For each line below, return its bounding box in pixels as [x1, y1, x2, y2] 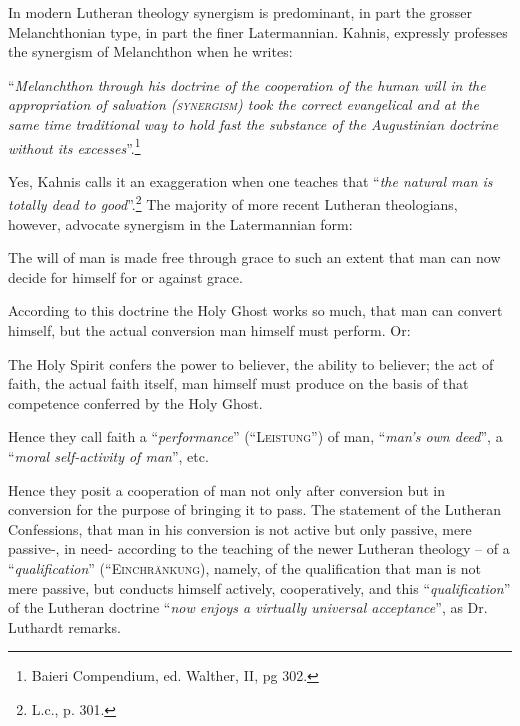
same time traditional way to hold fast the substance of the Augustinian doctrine [8, 113, 499, 134]
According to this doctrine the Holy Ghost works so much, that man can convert [8, 300, 503, 321]
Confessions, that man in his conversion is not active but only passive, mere [8, 518, 472, 539]
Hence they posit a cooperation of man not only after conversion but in [8, 479, 446, 500]
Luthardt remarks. [8, 616, 121, 637]
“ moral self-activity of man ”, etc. [8, 446, 209, 466]
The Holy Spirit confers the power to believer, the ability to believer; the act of [8, 353, 494, 374]
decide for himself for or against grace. [8, 266, 243, 287]
